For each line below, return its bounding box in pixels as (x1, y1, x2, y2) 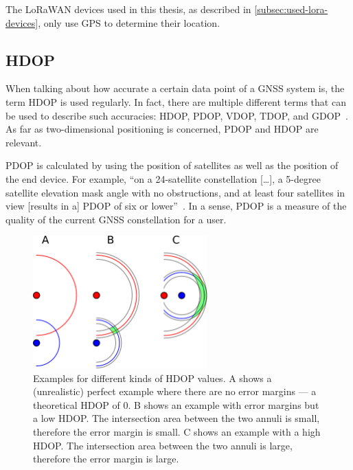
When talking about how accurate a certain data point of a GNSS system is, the (5, 81, 345, 96)
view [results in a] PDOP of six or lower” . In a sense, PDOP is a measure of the (5, 199, 347, 213)
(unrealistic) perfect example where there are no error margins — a (33, 384, 317, 399)
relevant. (5, 135, 42, 149)
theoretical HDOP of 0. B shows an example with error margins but (33, 397, 319, 412)
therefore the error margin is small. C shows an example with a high (33, 425, 321, 439)
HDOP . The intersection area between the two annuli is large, (33, 438, 293, 452)
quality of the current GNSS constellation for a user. (5, 212, 227, 226)
